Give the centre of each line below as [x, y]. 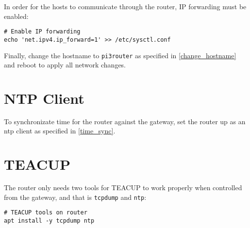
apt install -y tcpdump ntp [49, 221]
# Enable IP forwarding [42, 32]
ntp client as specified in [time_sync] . [60, 131]
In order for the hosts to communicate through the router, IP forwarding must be [125, 6]
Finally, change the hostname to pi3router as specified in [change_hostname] [120, 55]
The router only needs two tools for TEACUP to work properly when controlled [123, 187]
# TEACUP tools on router [46, 213]
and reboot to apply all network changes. [65, 65]
